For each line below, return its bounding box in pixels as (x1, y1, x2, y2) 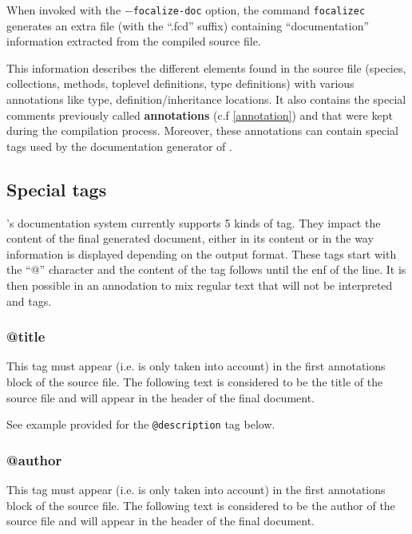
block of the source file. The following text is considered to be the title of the (6, 373, 383, 390)
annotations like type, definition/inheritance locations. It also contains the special (6, 91, 406, 108)
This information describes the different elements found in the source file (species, (6, 59, 406, 76)
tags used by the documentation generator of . (6, 137, 232, 154)
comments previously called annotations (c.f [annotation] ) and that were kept (6, 106, 393, 123)
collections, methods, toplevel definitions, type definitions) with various (6, 75, 355, 92)
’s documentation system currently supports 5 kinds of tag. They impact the (6, 214, 381, 231)
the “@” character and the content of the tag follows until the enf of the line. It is (6, 261, 406, 278)
